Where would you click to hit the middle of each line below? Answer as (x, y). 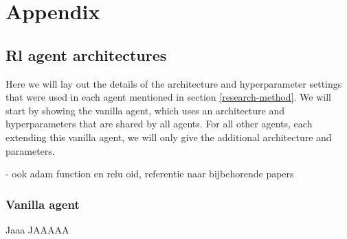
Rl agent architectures (86, 54)
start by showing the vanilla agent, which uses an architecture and (145, 110)
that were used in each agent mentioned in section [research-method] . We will (168, 97)
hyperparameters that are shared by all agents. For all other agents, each (159, 124)
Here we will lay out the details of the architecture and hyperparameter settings (174, 83)
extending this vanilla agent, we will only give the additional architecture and (169, 137)
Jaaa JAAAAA (37, 229)
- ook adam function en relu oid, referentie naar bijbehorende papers (150, 174)
